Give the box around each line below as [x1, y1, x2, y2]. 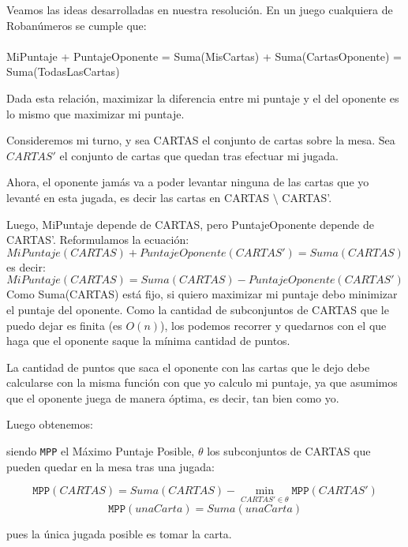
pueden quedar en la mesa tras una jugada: [6, 458, 215, 474]
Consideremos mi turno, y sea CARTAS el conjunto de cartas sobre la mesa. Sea [6, 132, 395, 148]
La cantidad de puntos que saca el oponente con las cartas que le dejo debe [6, 358, 370, 375]
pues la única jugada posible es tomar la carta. [6, 525, 232, 541]
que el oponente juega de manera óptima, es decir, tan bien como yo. [6, 389, 339, 406]
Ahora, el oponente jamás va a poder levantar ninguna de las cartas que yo [6, 174, 369, 190]
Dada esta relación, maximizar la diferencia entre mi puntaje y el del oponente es [6, 89, 399, 106]
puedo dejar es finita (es [6, 317, 122, 333]
